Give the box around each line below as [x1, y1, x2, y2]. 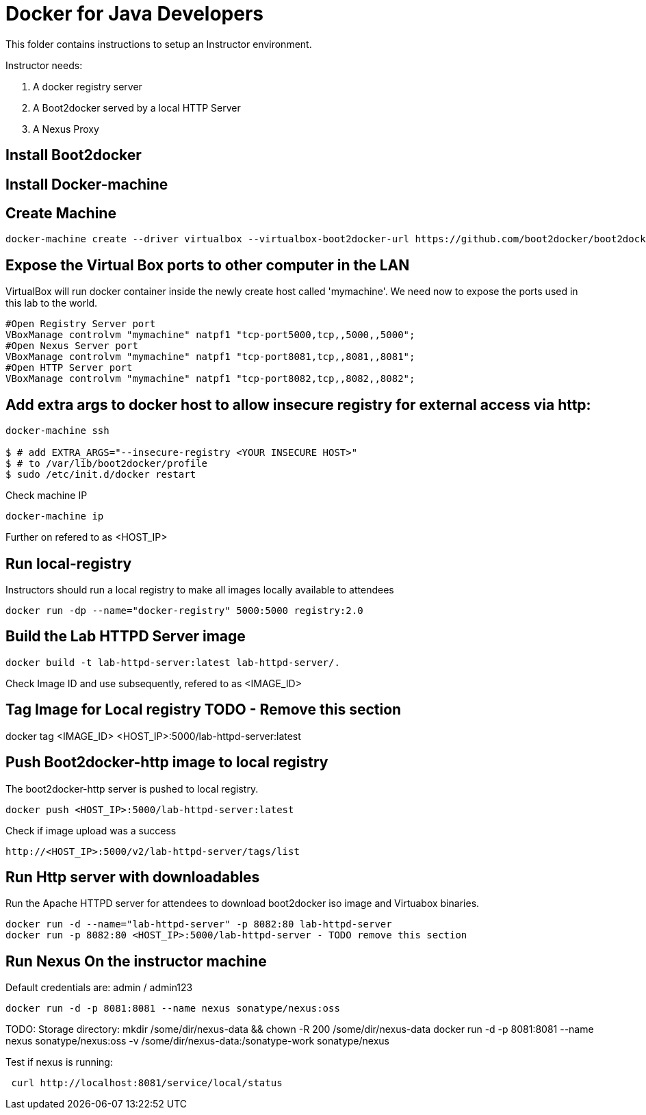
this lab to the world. [5, 297, 98, 309]
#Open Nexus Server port [5, 340, 138, 352]
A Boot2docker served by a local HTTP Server [33, 101, 241, 114]
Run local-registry [5, 554, 132, 572]
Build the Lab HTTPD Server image [5, 628, 246, 645]
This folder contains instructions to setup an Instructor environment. [5, 38, 312, 50]
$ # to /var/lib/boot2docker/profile [5, 458, 208, 470]
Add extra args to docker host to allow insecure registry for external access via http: [5, 396, 591, 413]
